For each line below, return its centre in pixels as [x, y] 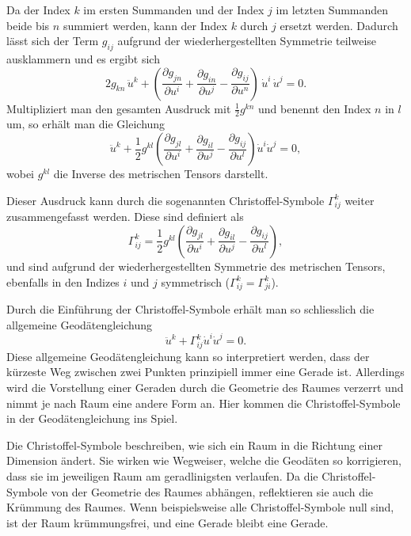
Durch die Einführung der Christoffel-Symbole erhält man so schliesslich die [190, 309]
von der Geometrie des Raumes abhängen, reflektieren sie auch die [212, 491]
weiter [360, 200]
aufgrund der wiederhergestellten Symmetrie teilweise [247, 41]
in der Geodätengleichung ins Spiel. [92, 418]
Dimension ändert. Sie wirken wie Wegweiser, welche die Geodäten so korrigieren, [204, 460]
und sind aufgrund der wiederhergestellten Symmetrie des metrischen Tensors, [196, 266]
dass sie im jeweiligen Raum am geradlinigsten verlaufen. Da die [162, 476]
